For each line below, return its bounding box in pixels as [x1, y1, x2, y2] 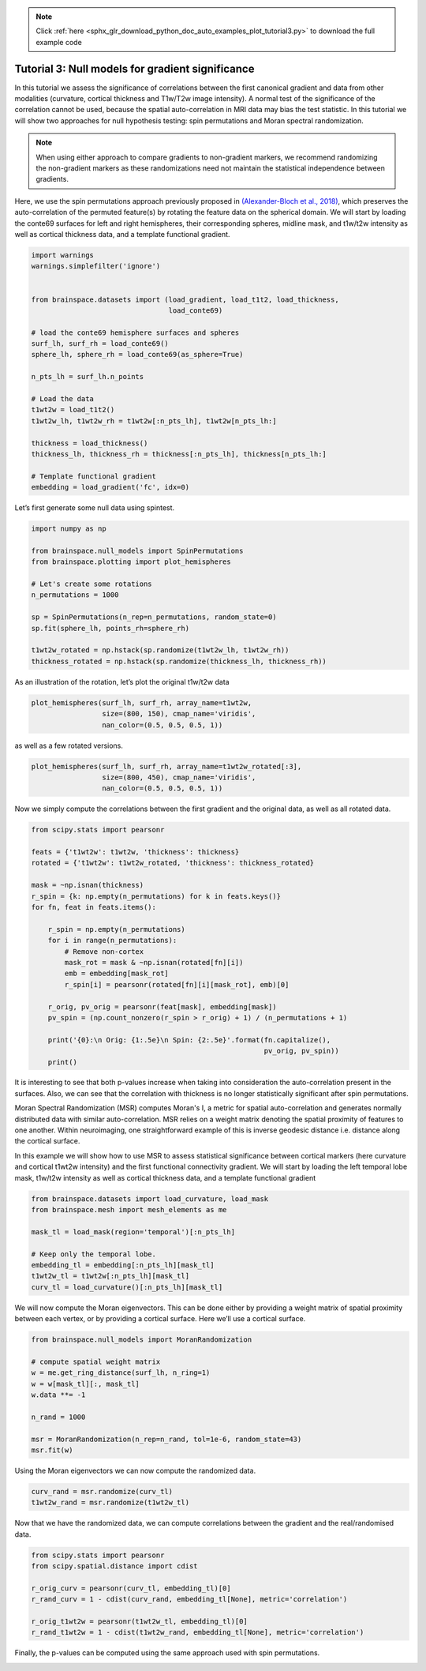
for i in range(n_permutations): [47, 936, 177, 945]
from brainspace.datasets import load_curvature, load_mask [31, 1194, 269, 1203]
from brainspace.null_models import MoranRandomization [31, 1335, 252, 1344]
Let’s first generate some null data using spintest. [14, 503, 175, 513]
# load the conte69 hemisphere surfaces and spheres [31, 328, 240, 337]
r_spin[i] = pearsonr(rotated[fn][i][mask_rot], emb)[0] [64, 980, 290, 989]
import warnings [31, 250, 95, 260]
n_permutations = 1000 [31, 591, 119, 599]
